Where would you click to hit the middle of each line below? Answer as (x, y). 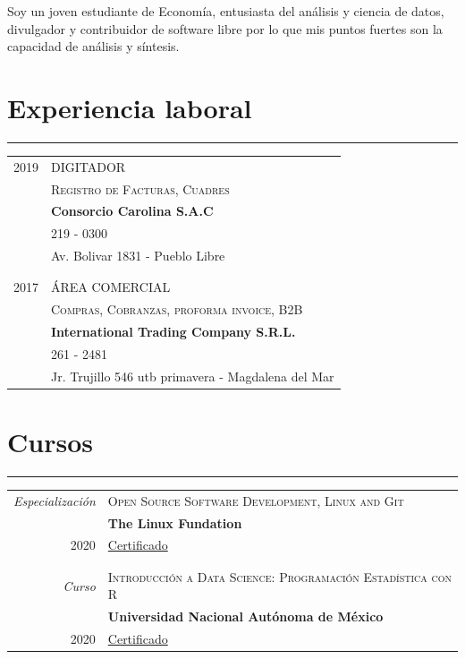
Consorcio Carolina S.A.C (132, 211)
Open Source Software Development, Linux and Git (256, 500)
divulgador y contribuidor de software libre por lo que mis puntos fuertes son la (225, 28)
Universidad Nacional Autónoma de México (245, 616)
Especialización (55, 500)
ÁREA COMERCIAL (111, 287)
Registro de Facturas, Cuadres (140, 188)
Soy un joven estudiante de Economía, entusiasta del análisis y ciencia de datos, (226, 11)
